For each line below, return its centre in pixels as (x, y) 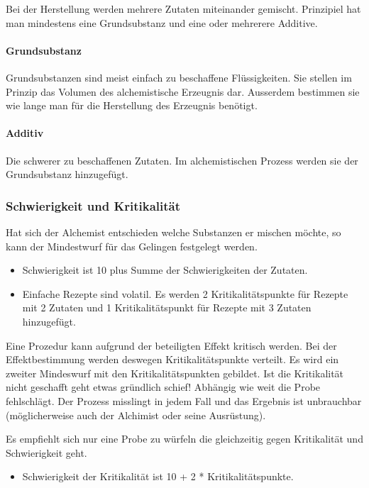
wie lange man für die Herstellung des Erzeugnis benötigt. (132, 105)
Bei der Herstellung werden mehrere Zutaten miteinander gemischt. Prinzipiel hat (183, 9)
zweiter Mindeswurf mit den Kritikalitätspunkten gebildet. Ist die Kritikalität (175, 373)
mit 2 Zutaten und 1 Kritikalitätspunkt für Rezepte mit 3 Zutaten (167, 307)
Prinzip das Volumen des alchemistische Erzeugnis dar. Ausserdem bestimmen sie (183, 91)
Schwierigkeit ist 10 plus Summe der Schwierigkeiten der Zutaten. (165, 270)
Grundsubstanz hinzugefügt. (67, 174)
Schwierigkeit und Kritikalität (93, 205)
